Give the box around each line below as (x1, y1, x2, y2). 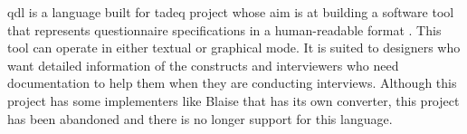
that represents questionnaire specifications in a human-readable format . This (7, 20, 442, 39)
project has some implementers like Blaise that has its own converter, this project (7, 91, 460, 110)
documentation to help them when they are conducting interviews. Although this (7, 73, 457, 92)
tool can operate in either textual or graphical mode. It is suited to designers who (7, 38, 461, 57)
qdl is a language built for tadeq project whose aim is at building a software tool (7, 3, 454, 21)
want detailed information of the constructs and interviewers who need (7, 55, 399, 74)
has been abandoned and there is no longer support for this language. (7, 109, 393, 128)
